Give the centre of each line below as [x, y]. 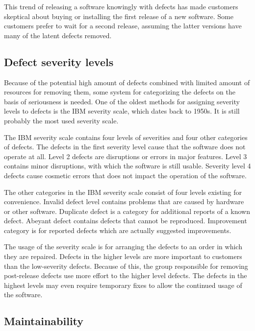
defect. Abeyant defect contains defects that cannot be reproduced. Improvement [126, 221]
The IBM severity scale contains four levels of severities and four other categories [126, 137]
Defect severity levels [59, 61]
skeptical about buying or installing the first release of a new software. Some [119, 16]
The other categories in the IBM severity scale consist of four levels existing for [123, 192]
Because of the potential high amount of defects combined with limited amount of [127, 82]
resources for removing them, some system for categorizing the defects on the [120, 92]
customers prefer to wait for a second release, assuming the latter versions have [123, 26]
